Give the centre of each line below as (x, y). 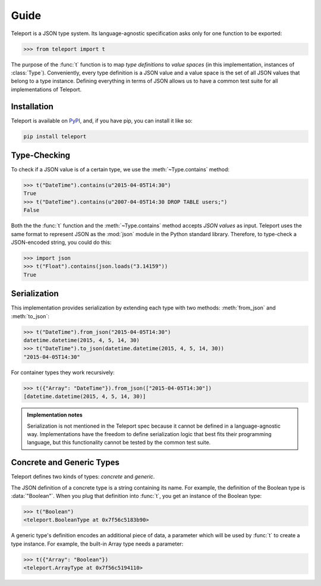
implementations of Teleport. (46, 89)
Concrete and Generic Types (65, 463)
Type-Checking (41, 155)
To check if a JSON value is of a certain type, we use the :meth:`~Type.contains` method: (120, 170)
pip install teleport (55, 136)
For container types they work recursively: (63, 372)
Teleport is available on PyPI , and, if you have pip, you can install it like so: (102, 120)
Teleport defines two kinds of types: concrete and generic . (83, 477)
